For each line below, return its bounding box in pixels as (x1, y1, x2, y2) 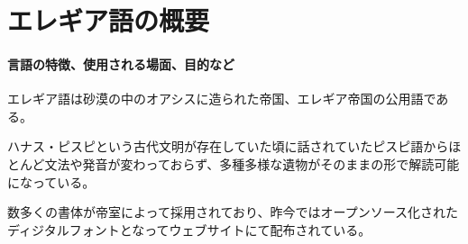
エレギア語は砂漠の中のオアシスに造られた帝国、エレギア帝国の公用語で (7, 89, 436, 108)
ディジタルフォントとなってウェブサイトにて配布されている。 (7, 220, 372, 239)
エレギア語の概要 (7, 2, 210, 39)
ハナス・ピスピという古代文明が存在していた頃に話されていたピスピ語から (7, 137, 449, 156)
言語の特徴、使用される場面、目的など (7, 54, 234, 73)
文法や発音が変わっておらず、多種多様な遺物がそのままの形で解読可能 (44, 154, 460, 173)
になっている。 (7, 172, 96, 191)
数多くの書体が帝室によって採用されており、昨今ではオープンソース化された (7, 203, 458, 221)
